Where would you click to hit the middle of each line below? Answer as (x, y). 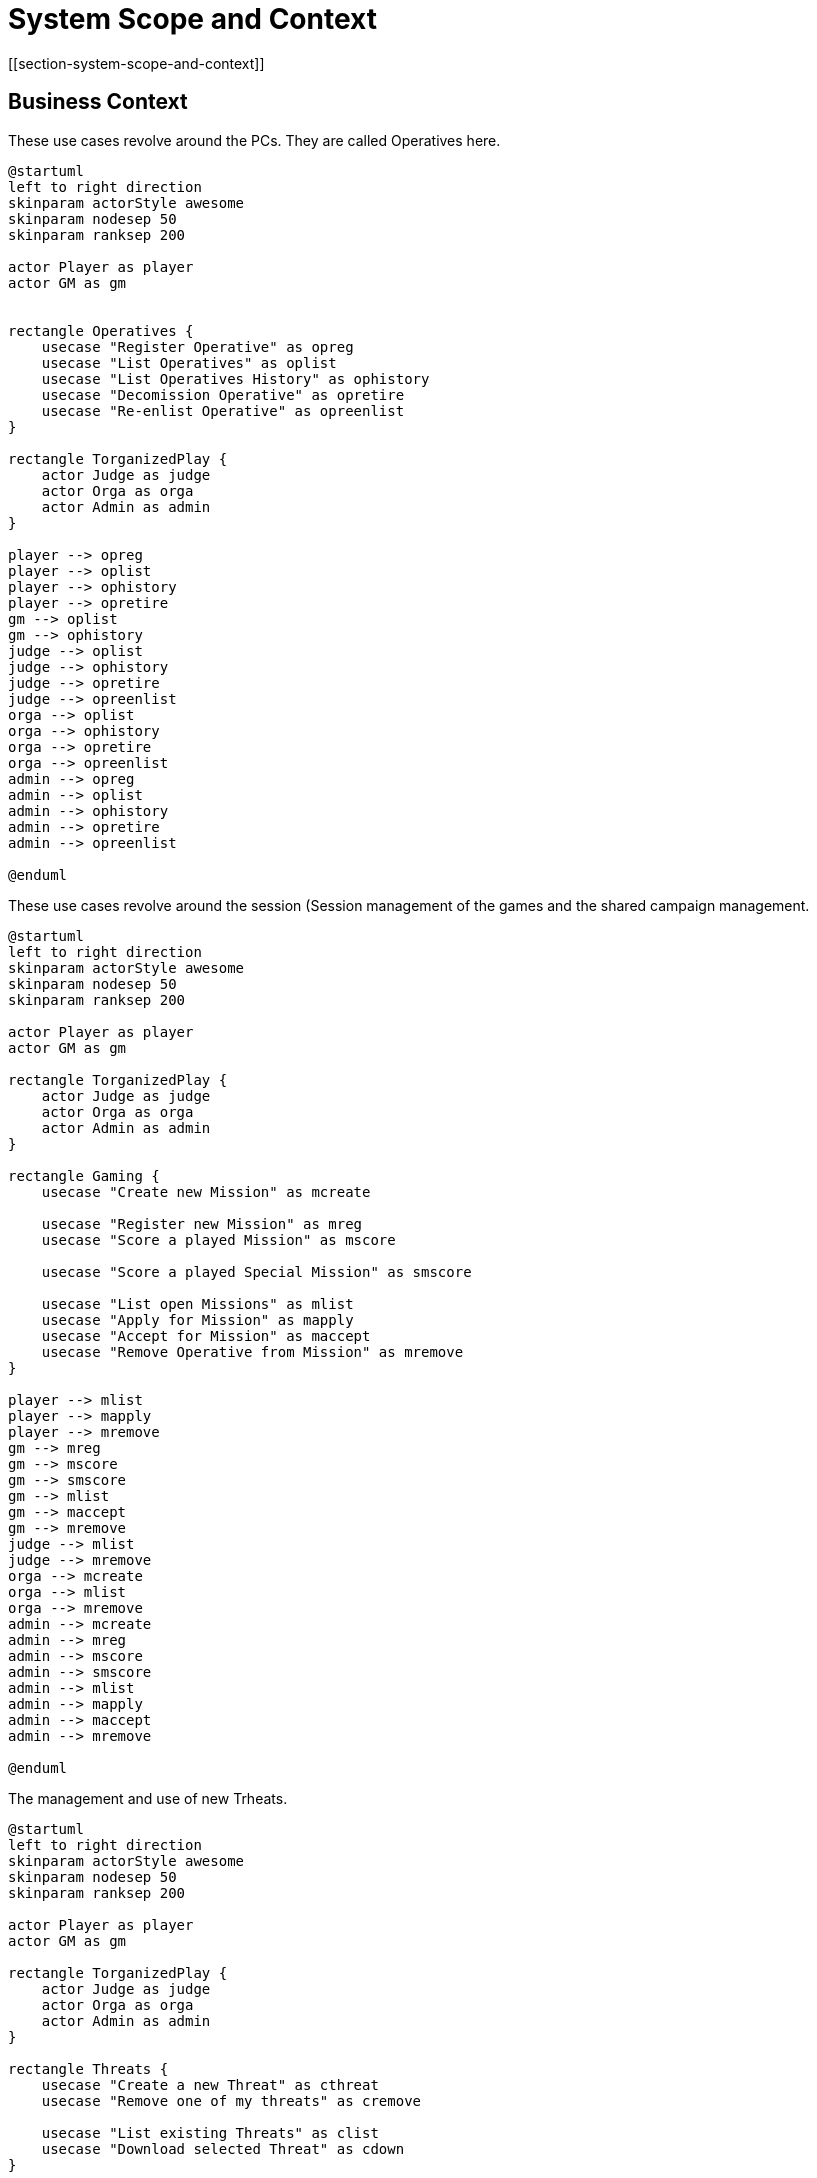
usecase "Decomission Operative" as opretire (223, 394)
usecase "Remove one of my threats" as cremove (231, 2100)
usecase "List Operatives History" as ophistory (235, 378)
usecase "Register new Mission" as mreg (202, 1223)
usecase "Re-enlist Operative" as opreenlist (223, 410)
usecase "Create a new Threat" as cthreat (210, 2084)
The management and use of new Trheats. (148, 1798)
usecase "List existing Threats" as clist (210, 2132)
